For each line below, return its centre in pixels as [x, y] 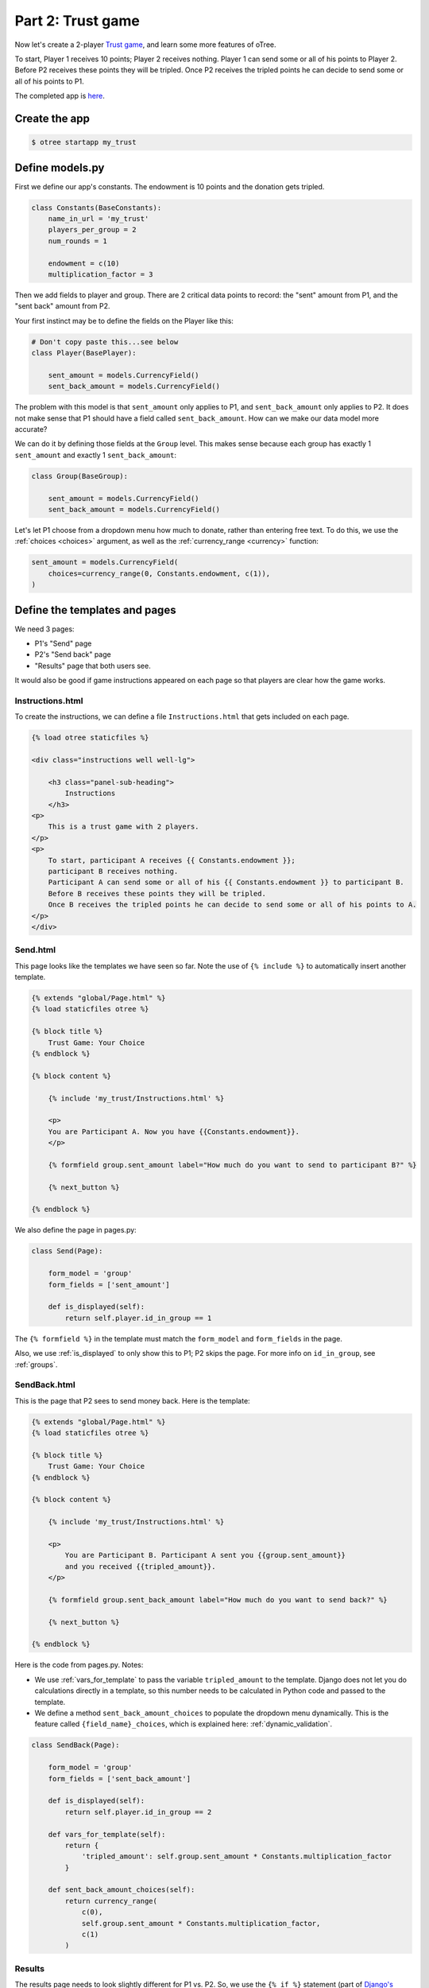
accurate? [31, 429]
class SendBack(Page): [75, 1745]
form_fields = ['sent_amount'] [109, 1285]
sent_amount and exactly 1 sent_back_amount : [96, 455]
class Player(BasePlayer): [84, 353]
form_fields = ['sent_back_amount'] [119, 1778]
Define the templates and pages [95, 610]
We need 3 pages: [44, 629]
